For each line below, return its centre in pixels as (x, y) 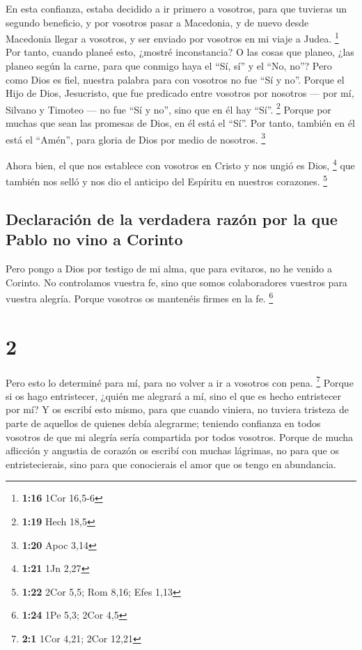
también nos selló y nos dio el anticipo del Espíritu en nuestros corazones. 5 (167, 180)
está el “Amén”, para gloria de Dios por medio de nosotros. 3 (136, 138)
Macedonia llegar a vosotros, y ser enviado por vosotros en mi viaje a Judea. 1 (172, 37)
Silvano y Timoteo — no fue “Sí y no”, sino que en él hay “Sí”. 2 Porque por (168, 108)
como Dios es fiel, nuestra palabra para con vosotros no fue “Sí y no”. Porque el (175, 79)
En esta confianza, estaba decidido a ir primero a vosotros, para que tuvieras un (176, 8)
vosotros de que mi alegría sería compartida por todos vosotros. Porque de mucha (180, 436)
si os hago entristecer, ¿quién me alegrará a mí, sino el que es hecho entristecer (174, 395)
